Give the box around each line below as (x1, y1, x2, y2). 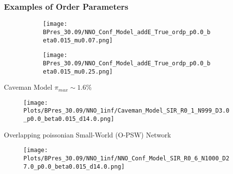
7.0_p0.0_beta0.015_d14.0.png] (23, 163, 125, 170)
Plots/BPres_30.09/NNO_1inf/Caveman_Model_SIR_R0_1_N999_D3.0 (23, 107, 230, 115)
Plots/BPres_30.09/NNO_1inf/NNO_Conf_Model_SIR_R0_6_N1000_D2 (23, 155, 230, 162)
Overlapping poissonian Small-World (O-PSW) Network (4, 129, 171, 139)
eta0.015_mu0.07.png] (43, 37, 113, 44)
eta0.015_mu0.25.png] (43, 68, 113, 75)
